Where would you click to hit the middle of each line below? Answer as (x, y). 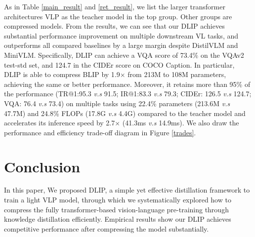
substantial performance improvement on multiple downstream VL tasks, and (121, 35)
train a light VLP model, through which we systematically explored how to (118, 200)
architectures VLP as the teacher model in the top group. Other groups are (118, 16)
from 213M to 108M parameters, (177, 74)
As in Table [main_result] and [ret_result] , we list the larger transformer (115, 6)
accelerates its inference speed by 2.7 (60, 123)
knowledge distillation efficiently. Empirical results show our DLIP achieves (118, 219)
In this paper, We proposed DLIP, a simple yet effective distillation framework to (127, 190)
